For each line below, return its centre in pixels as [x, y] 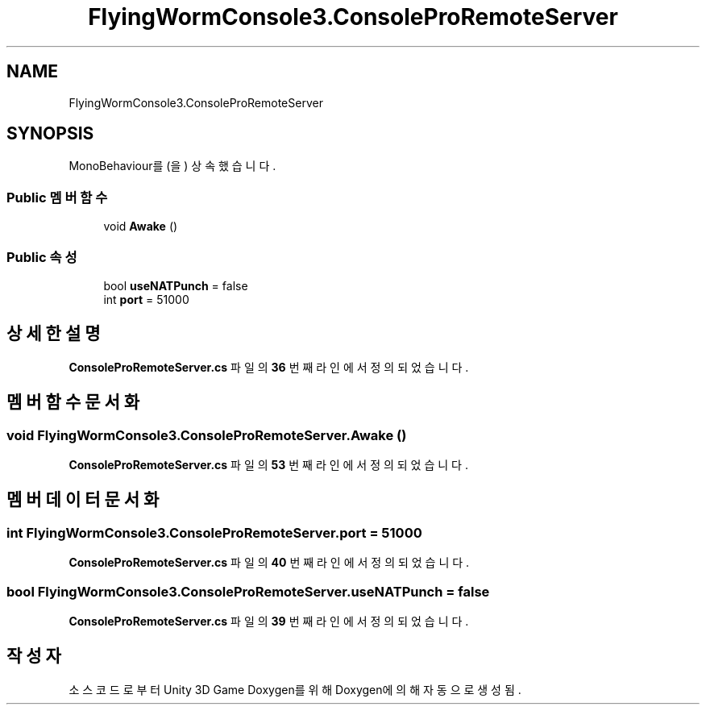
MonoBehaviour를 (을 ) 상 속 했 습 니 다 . [172, 166]
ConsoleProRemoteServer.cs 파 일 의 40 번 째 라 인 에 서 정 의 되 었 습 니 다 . [269, 563]
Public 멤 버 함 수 [57, 197]
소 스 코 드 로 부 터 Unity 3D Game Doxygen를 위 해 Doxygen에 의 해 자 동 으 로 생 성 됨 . [295, 689]
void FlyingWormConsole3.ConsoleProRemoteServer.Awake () [207, 435]
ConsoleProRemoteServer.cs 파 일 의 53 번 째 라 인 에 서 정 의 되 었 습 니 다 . [268, 465]
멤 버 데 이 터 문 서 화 [83, 500]
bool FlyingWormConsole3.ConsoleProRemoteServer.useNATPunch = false [248, 591]
